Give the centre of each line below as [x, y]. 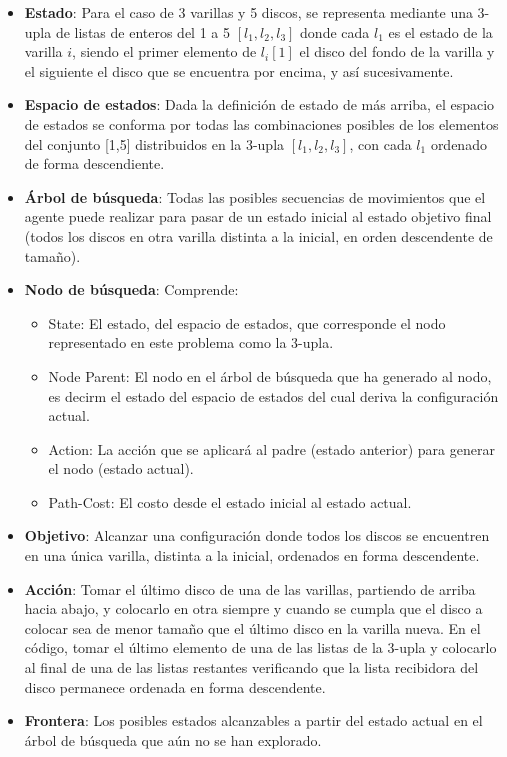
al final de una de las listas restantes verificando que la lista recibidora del [251, 667]
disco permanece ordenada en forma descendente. [175, 686]
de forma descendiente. [94, 163]
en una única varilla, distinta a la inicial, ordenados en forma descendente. [252, 555]
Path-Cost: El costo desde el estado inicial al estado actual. [230, 501]
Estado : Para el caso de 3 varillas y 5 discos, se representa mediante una [248, 12]
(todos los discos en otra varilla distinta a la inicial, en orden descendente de [258, 235]
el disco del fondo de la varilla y [397, 51]
